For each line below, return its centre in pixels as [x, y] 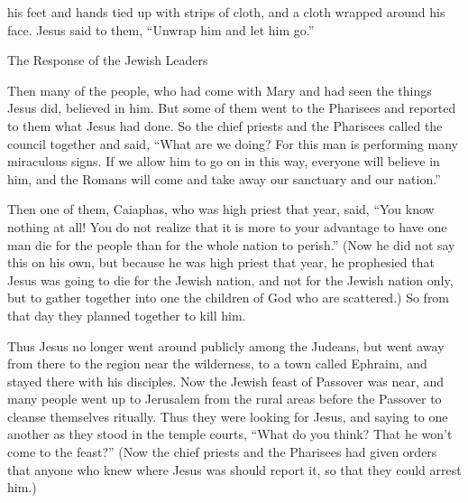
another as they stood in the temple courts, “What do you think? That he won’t [230, 434]
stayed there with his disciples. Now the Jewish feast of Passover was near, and [226, 381]
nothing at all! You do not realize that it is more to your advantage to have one [227, 226]
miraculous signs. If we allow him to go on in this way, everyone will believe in [224, 161]
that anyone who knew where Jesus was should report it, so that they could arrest [234, 469]
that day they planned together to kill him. [127, 315]
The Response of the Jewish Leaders [108, 60]
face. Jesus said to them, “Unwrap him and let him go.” [161, 29]
